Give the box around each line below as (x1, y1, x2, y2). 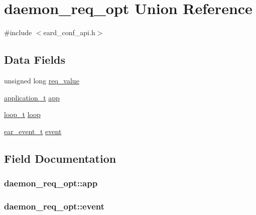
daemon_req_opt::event (4, 199, 104, 212)
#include (4, 27, 32, 38)
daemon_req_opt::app (4, 177, 98, 189)
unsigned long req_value (4, 75, 79, 85)
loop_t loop (4, 109, 41, 120)
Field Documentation (4, 150, 116, 166)
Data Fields (4, 52, 66, 67)
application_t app (4, 92, 60, 102)
